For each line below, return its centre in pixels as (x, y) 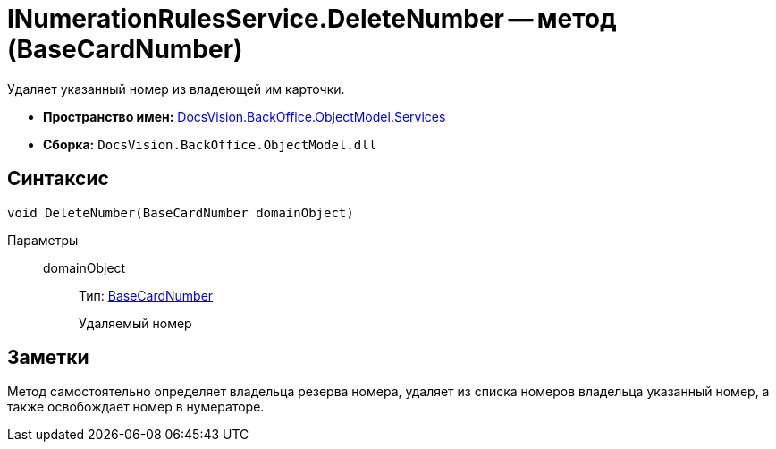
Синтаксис (58, 179)
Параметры (43, 240)
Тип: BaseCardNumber (146, 295)
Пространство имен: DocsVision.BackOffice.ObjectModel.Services (245, 116)
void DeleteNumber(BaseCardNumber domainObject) (181, 212)
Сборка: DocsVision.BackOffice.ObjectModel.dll (210, 144)
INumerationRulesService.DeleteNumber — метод (312, 19)
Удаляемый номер (135, 323)
